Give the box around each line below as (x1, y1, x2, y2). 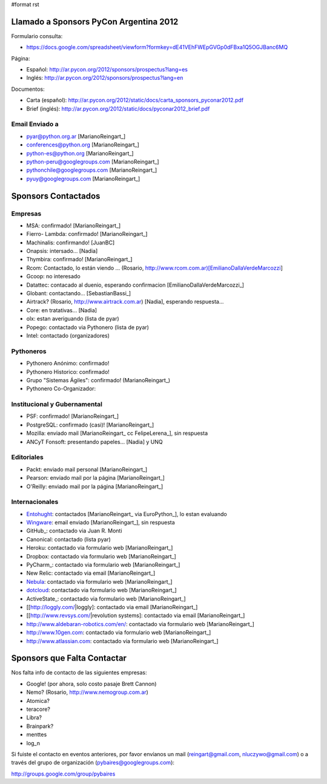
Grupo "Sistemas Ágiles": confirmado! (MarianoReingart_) (26, 376, 171, 384)
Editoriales (11, 453, 44, 462)
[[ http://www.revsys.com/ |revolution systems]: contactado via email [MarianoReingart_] (26, 612, 245, 619)
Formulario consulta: (11, 32, 63, 39)
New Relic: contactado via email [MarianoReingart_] (26, 569, 156, 577)
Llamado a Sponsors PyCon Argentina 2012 (11, 16, 179, 27)
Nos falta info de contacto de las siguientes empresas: (11, 669, 148, 676)
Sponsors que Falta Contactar (11, 653, 127, 664)
